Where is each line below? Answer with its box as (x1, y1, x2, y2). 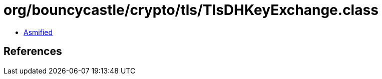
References (4, 45, 62, 58)
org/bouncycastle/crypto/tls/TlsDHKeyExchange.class (4, 1, 378, 18)
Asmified (24, 27, 53, 36)
